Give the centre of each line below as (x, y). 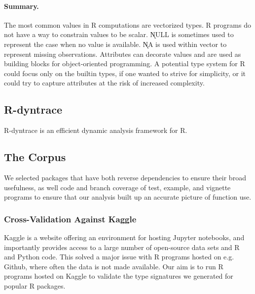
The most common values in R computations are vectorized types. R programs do (127, 24)
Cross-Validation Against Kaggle (70, 219)
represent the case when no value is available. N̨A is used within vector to (115, 44)
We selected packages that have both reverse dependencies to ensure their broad (125, 177)
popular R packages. (35, 285)
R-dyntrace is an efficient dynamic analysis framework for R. (96, 130)
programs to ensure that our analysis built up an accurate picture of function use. (128, 197)
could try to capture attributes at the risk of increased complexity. (104, 83)
